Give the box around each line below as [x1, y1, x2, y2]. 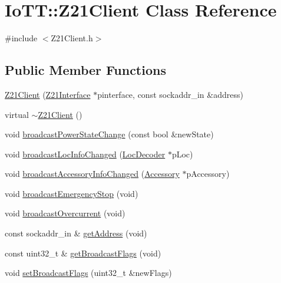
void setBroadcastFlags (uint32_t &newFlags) [5, 266, 172, 279]
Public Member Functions [5, 61, 166, 79]
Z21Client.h [51, 32, 93, 44]
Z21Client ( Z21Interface [5, 88, 91, 100]
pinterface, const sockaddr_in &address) [97, 88, 243, 100]
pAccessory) [186, 167, 230, 180]
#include [5, 32, 38, 44]
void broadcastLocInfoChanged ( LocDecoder [5, 147, 166, 160]
